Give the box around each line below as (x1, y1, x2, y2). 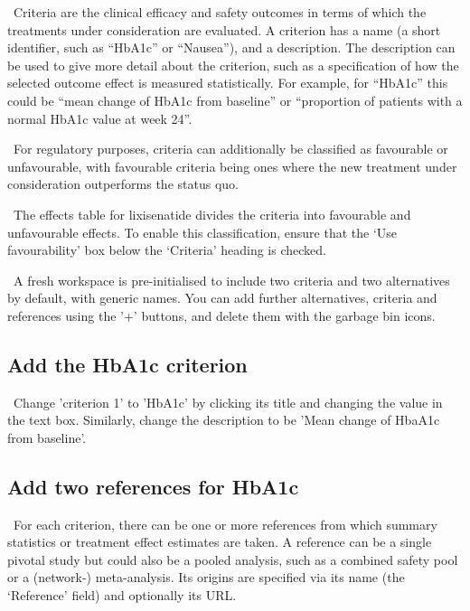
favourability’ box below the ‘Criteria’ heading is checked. (7, 240, 326, 259)
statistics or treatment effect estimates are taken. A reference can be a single (7, 532, 432, 551)
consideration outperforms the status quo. (7, 174, 239, 193)
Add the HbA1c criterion (7, 350, 248, 378)
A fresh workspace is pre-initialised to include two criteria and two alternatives (13, 270, 450, 289)
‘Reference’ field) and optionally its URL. (7, 586, 237, 605)
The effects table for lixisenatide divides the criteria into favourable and (13, 204, 411, 223)
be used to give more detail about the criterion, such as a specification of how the (7, 55, 459, 74)
